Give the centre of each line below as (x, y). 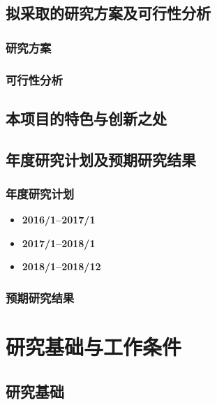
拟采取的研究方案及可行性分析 (108, 13)
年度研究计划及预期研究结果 (101, 159)
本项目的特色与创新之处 (86, 118)
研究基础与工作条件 (94, 347)
